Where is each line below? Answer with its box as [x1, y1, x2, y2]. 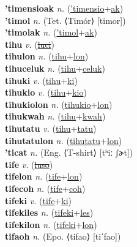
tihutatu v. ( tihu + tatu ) [5, 121, 97, 134]
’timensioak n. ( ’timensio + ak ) [5, 2, 124, 14]
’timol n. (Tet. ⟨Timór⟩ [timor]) [5, 13, 126, 26]
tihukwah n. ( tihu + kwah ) [5, 110, 106, 123]
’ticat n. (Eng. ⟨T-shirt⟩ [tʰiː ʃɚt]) [5, 146, 133, 159]
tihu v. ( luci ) [5, 37, 54, 50]
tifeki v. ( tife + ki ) [5, 194, 72, 207]
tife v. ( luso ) [5, 158, 53, 170]
